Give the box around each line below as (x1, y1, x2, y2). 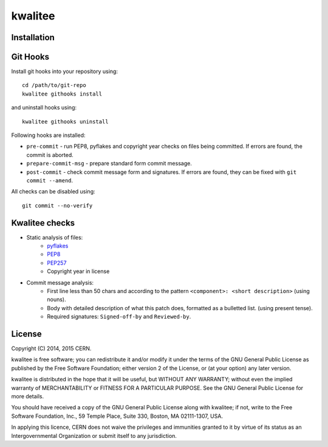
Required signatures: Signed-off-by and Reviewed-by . (47, 313, 191, 321)
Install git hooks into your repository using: (11, 68, 118, 75)
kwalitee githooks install (22, 90, 103, 97)
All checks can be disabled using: (11, 188, 95, 195)
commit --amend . (26, 176, 73, 184)
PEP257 (47, 259, 67, 266)
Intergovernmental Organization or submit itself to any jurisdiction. (11, 432, 177, 439)
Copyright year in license (47, 268, 110, 275)
